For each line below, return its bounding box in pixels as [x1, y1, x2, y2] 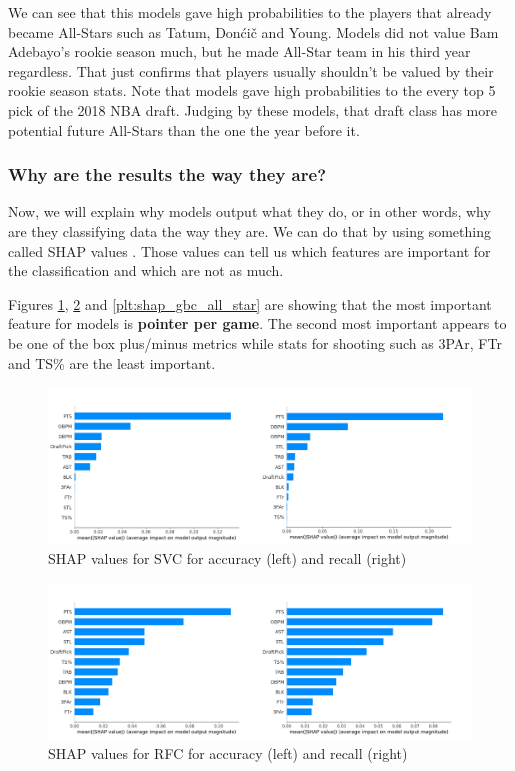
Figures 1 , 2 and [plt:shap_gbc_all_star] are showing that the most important [8, 293, 492, 314]
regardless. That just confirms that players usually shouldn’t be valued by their [8, 60, 494, 81]
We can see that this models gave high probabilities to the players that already [8, 2, 492, 22]
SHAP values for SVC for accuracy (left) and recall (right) [48, 548, 407, 569]
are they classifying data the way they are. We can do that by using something [8, 220, 491, 241]
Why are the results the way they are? [8, 162, 327, 187]
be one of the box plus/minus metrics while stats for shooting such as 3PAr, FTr [8, 332, 502, 353]
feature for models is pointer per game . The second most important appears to [8, 313, 507, 334]
